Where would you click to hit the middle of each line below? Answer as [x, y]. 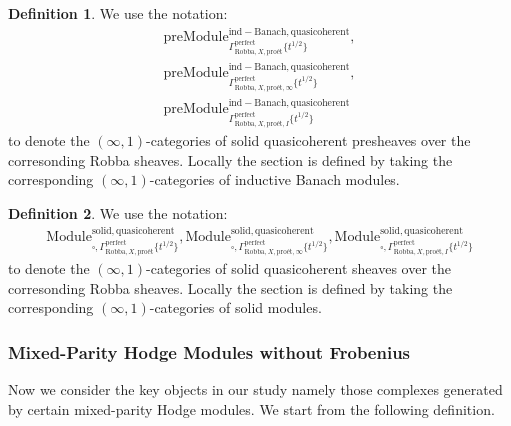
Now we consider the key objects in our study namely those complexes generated [255, 389]
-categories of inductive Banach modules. [274, 179]
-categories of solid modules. [235, 307]
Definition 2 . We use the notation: [118, 212]
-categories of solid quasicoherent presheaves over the [308, 140]
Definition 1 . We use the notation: [118, 13]
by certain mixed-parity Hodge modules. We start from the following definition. [251, 408]
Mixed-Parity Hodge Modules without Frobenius [209, 351]
